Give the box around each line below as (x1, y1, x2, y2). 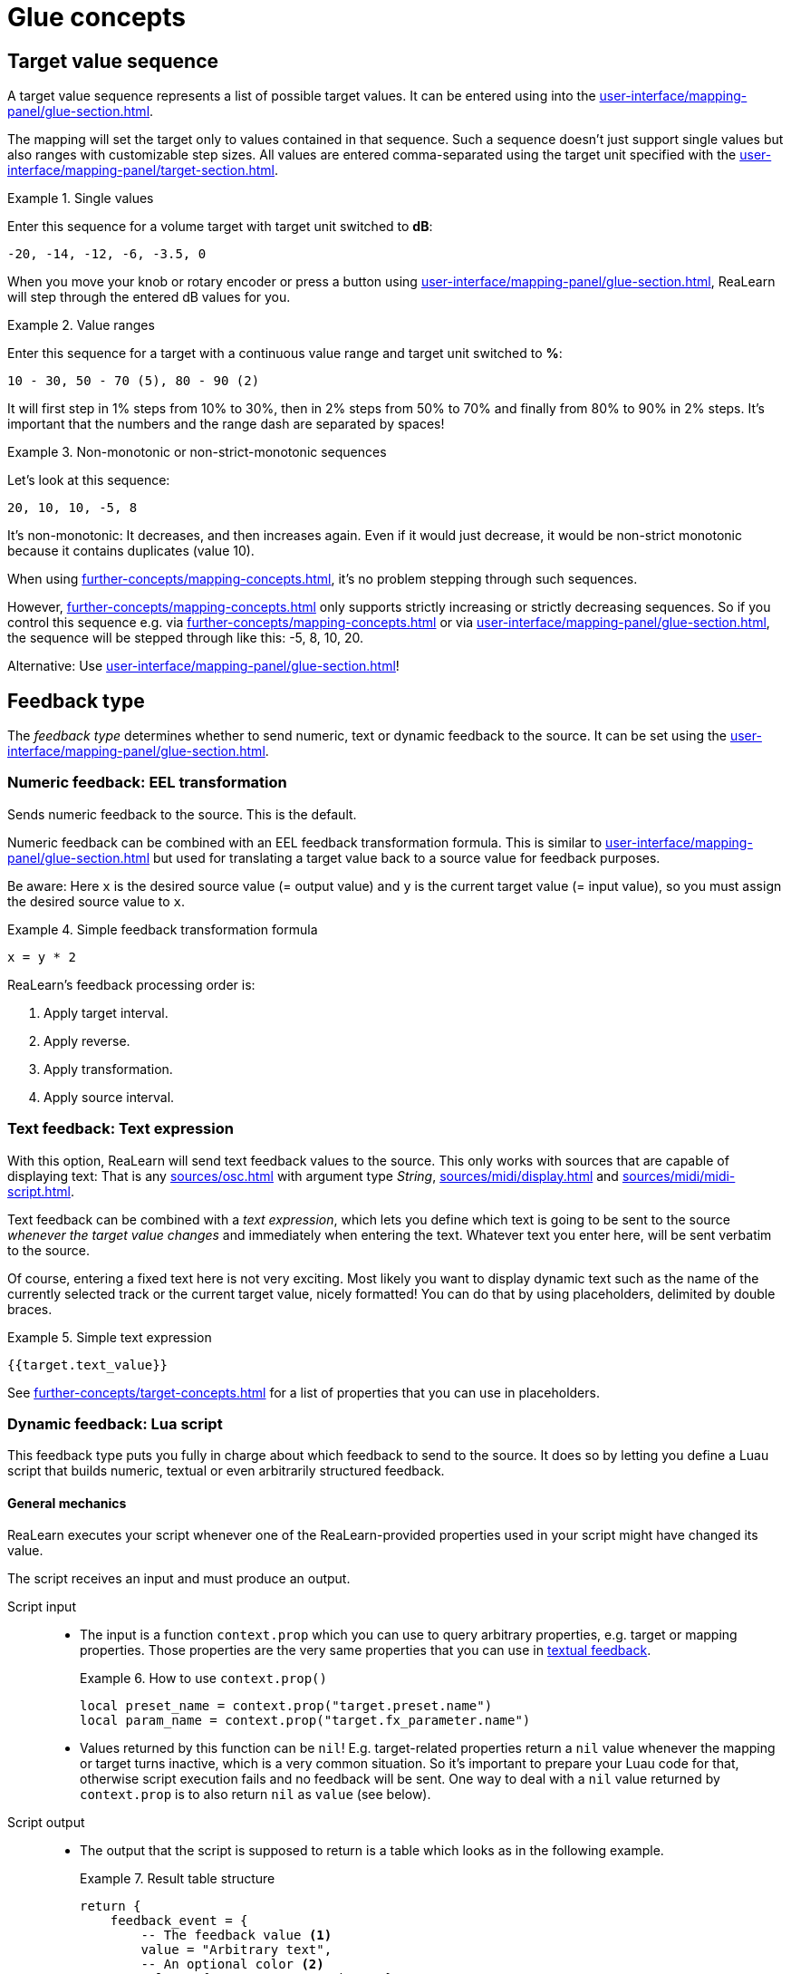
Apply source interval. (43, 1089, 175, 1105)
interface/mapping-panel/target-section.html (7, 162, 275, 179)
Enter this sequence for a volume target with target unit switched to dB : (7, 218, 433, 235)
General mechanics (7, 1495, 127, 1511)
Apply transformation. (43, 1060, 173, 1077)
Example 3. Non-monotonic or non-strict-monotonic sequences (7, 444, 387, 460)
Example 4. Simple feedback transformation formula (7, 921, 318, 937)
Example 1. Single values (7, 190, 154, 207)
